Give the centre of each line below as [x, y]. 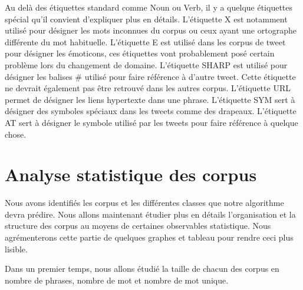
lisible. [16, 249]
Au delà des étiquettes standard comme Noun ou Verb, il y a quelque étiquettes [149, 7]
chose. [16, 134]
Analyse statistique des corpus [131, 174]
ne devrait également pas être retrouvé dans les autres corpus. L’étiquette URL [148, 88]
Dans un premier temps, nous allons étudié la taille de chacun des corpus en [142, 269]
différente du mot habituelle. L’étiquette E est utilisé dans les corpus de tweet [145, 41]
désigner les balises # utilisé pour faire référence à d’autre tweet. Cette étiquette [150, 76]
